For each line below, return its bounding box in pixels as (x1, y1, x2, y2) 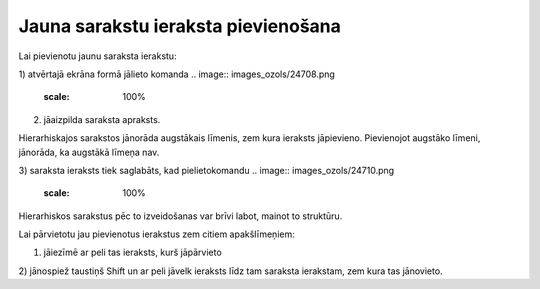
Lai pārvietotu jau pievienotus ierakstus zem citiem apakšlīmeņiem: (18, 228, 295, 240)
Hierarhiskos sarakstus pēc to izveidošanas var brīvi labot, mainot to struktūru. (18, 210, 343, 222)
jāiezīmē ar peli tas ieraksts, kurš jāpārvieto (43, 246, 222, 259)
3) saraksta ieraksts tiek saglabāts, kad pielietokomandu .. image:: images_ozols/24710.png (18, 164, 395, 176)
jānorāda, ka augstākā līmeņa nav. (18, 146, 160, 158)
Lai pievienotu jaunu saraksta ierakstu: (18, 50, 177, 62)
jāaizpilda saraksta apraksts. (43, 113, 161, 125)
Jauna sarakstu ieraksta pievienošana (18, 15, 342, 37)
